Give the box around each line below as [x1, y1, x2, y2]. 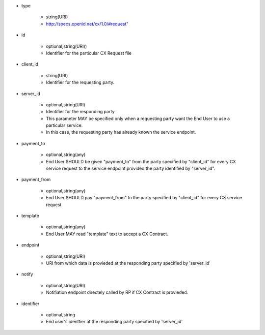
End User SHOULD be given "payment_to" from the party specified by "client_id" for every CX [46, 158, 236, 164]
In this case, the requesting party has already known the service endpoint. [46, 129, 196, 135]
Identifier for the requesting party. [46, 79, 115, 86]
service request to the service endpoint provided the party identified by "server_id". [46, 165, 215, 172]
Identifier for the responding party [46, 109, 115, 115]
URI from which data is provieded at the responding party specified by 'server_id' [46, 260, 211, 266]
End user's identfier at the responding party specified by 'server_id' [46, 319, 183, 325]
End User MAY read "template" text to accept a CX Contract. [46, 231, 169, 237]
